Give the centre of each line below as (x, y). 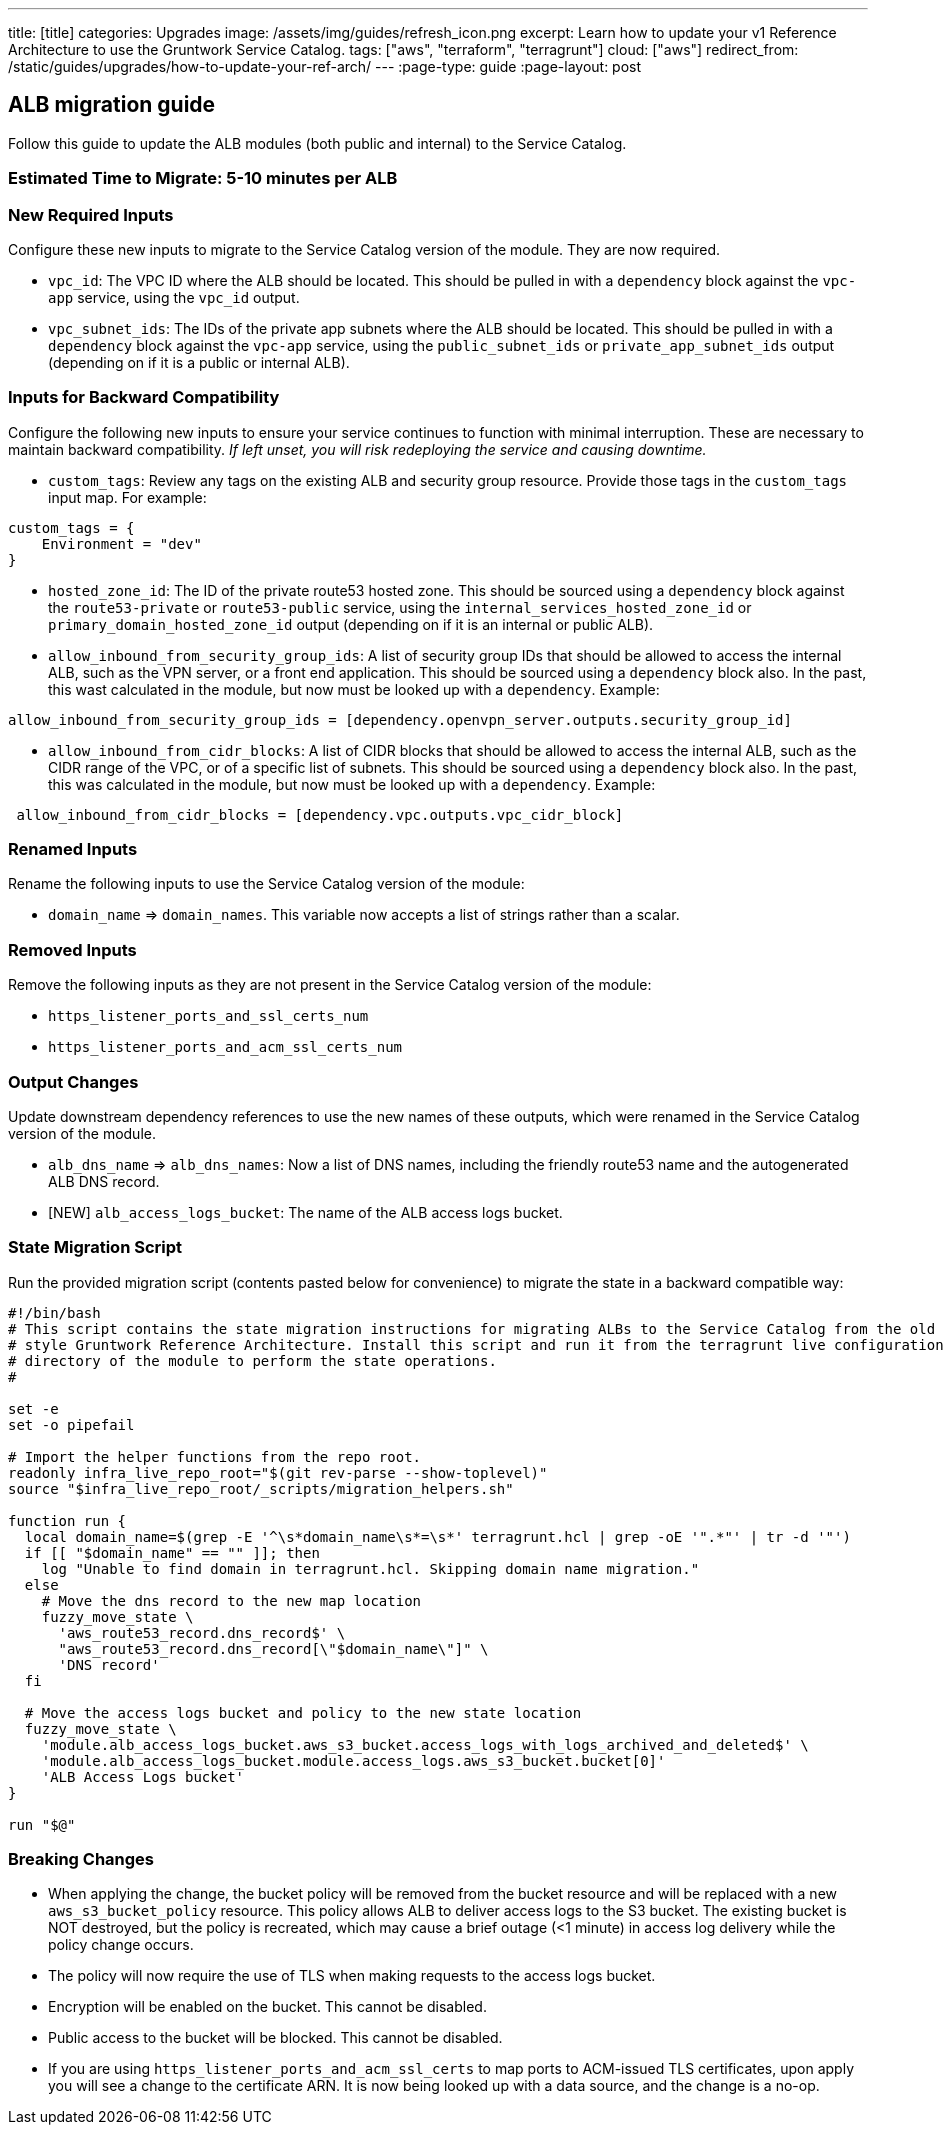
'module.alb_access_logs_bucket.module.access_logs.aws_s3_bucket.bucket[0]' (353, 1760)
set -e (33, 1408)
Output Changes (73, 1081)
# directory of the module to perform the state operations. (252, 1360)
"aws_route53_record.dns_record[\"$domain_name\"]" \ (273, 1648)
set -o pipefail (71, 1424)
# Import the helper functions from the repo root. (215, 1456)
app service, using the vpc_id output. (174, 297)
